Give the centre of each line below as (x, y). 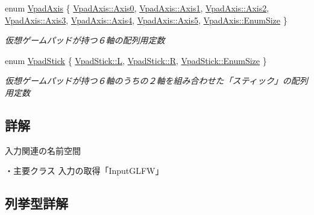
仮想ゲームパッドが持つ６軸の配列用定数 (85, 40)
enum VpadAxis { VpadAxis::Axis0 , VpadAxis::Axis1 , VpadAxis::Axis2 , (137, 8)
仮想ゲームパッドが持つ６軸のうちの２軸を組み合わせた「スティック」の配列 (156, 81)
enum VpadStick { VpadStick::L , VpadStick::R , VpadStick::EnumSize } (136, 60)
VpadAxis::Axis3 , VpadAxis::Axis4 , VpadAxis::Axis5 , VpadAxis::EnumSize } (146, 20)
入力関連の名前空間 (43, 150)
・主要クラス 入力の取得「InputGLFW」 (84, 171)
